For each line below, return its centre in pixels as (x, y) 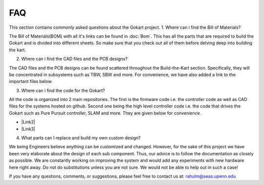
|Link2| (28, 122)
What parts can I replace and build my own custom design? (81, 138)
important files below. (31, 82)
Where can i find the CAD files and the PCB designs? (75, 59)
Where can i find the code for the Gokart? (63, 90)
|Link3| (28, 129)
